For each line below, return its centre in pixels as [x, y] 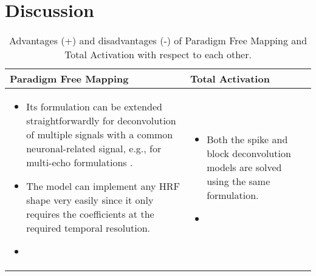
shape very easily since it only [90, 200]
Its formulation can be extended [94, 107]
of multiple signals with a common [100, 135]
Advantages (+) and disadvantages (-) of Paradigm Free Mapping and [158, 41]
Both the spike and [247, 140]
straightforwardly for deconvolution [101, 121]
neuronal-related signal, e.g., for [94, 149]
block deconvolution [249, 153]
